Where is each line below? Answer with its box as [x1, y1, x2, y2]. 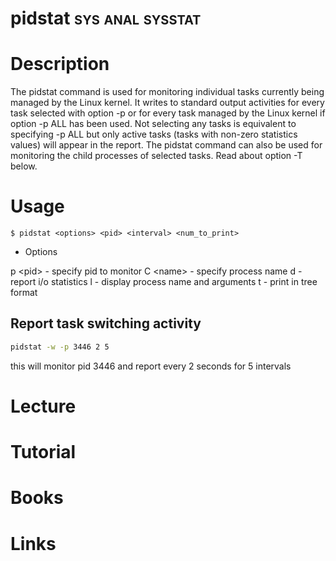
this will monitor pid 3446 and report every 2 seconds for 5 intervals [10, 360, 292, 372]
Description [10, 53, 110, 76]
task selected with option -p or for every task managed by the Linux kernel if [10, 107, 326, 119]
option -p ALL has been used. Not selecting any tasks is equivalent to [10, 118, 297, 130]
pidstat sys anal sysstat [10, 7, 202, 30]
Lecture [10, 395, 77, 417]
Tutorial [10, 441, 77, 464]
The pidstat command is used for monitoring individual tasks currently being [10, 86, 325, 98]
